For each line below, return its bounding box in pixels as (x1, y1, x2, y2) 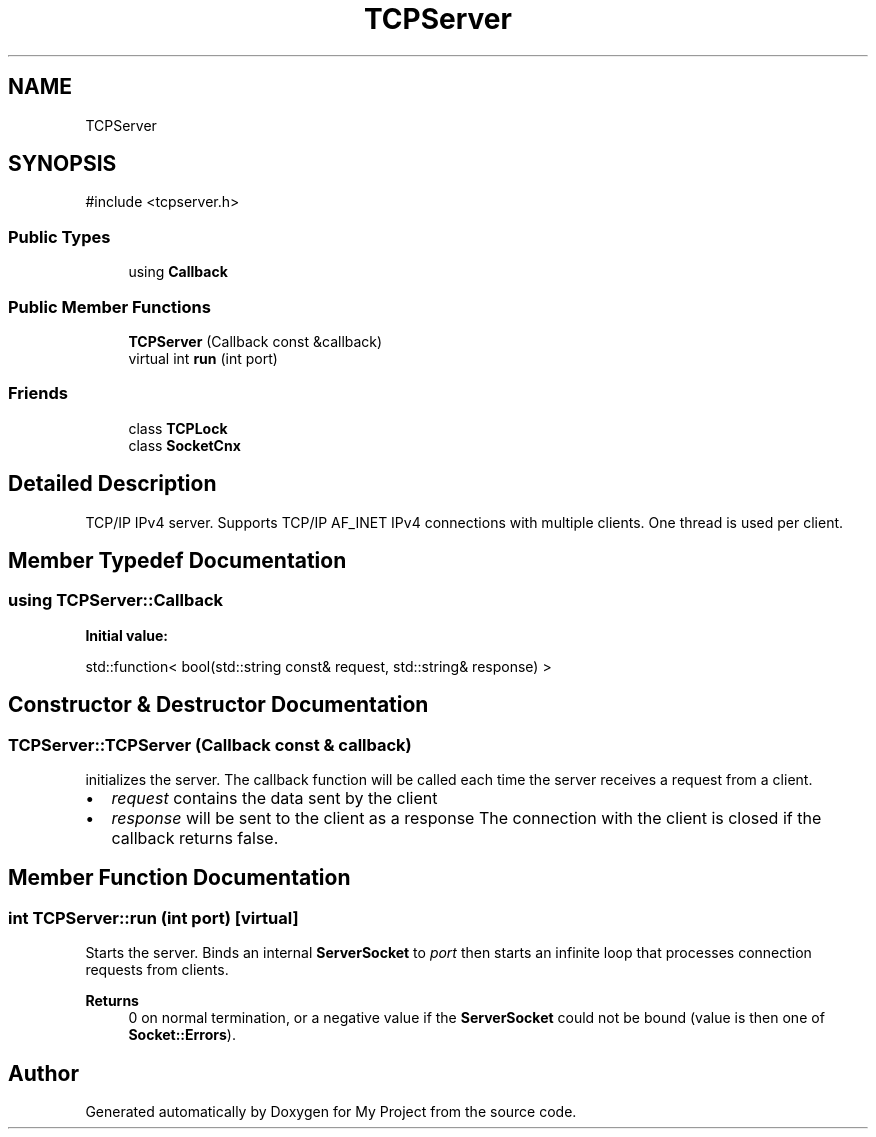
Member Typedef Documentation (8, 547, 347, 573)
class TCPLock (128, 419, 228, 437)
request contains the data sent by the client (111, 787, 438, 808)
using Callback (128, 263, 228, 281)
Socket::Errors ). (128, 1026, 236, 1044)
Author (8, 1060, 79, 1086)
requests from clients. (85, 961, 229, 979)
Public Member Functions (8, 296, 211, 317)
